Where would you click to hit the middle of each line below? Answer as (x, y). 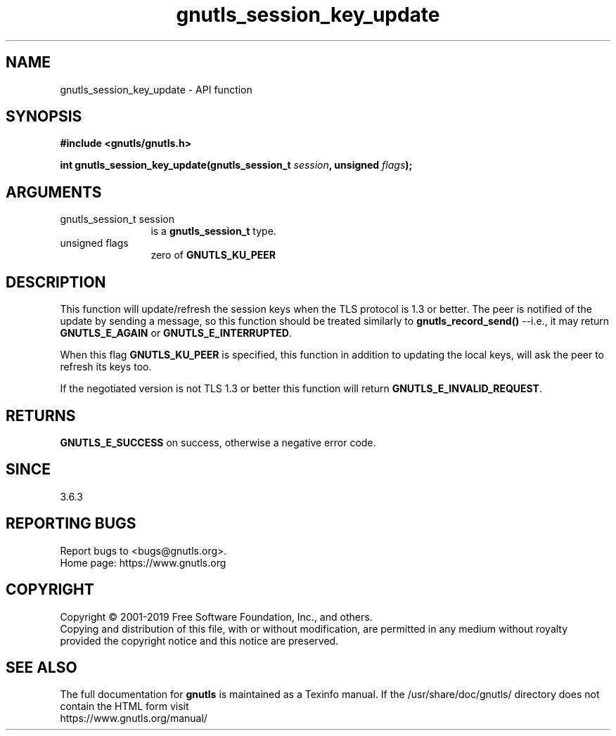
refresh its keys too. (106, 367)
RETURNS (41, 415)
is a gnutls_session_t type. (213, 231)
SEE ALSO (41, 667)
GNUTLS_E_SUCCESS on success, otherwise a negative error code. (218, 442)
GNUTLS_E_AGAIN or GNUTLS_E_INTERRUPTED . (176, 333)
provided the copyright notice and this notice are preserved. (199, 640)
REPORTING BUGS (71, 524)
